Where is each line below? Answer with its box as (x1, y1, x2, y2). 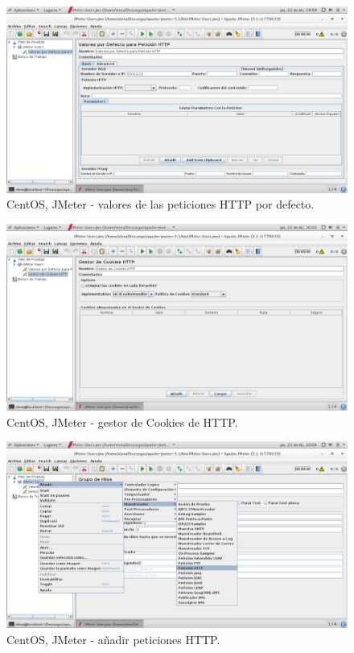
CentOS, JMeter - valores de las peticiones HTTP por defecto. (6, 196, 315, 213)
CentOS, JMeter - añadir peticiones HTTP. (6, 630, 220, 647)
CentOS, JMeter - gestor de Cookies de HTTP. (6, 413, 238, 430)
